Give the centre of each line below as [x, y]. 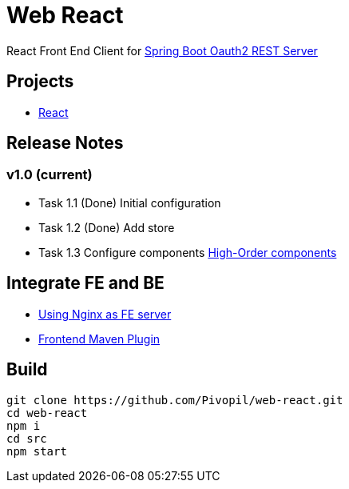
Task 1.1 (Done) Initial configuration [130, 202]
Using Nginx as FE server [105, 314]
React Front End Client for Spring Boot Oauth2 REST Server [162, 50]
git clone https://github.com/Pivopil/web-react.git [175, 400]
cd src [27, 438]
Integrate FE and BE [85, 283]
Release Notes [65, 143]
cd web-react [47, 413]
